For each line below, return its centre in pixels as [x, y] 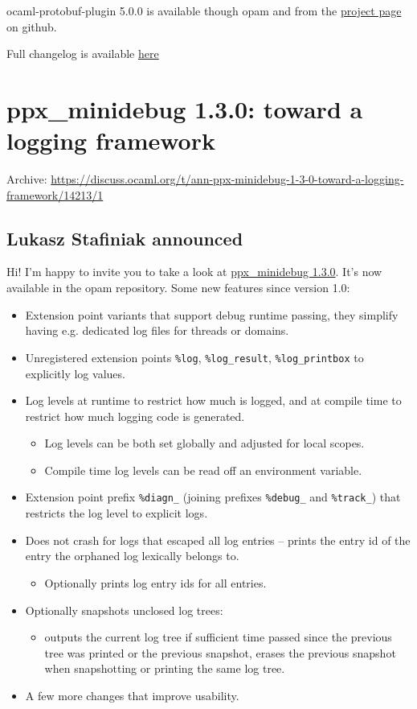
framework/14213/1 [55, 194]
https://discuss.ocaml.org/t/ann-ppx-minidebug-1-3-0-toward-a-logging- [227, 179]
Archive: [27, 179]
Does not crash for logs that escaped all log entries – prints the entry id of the [218, 540]
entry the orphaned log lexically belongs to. [132, 556]
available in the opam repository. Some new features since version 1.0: [178, 288]
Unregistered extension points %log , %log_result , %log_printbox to [194, 357]
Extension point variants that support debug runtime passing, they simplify [212, 314]
